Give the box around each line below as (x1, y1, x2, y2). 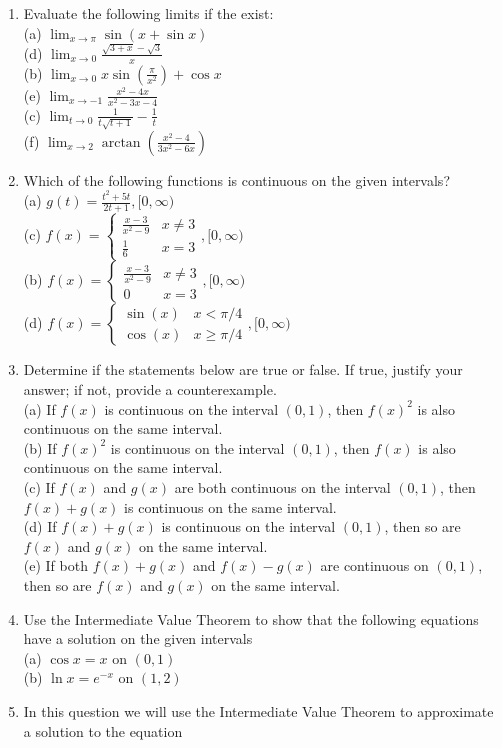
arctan (101, 135, 141, 150)
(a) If (23, 398, 56, 419)
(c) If (23, 476, 55, 497)
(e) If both (23, 555, 88, 576)
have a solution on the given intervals (23, 628, 253, 649)
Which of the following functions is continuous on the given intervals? (23, 169, 450, 190)
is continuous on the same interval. (124, 496, 337, 517)
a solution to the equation (23, 720, 183, 741)
